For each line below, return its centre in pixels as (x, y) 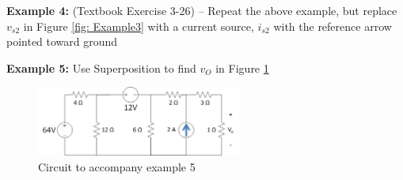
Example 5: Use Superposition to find (101, 67)
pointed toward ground (62, 41)
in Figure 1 (242, 67)
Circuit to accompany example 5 (117, 166)
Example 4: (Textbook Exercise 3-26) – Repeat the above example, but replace (202, 10)
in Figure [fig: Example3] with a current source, (139, 26)
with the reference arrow (333, 26)
